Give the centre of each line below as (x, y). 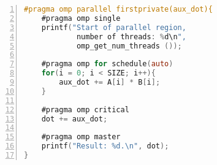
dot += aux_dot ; (74, 119)
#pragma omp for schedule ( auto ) (107, 64)
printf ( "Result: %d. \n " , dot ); (105, 146)
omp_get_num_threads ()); (129, 46)
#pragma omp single (81, 18)
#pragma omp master (81, 137)
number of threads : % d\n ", (131, 36)
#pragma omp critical (85, 109)
